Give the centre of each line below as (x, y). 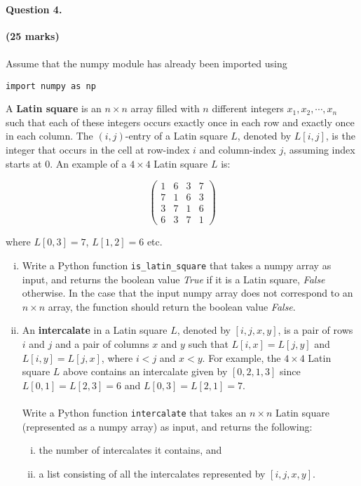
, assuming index (319, 150)
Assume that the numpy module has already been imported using (147, 63)
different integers (248, 108)
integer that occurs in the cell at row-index (98, 150)
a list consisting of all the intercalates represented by (152, 473)
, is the (340, 136)
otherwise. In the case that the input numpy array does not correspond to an (188, 293)
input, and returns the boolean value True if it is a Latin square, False (173, 279)
